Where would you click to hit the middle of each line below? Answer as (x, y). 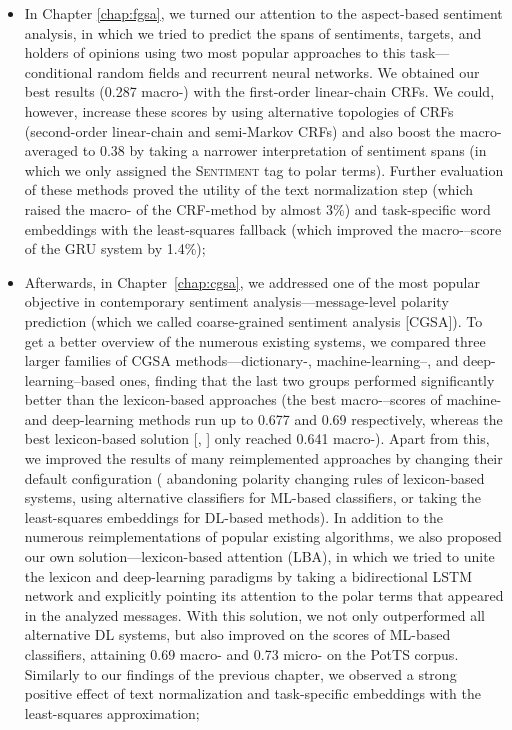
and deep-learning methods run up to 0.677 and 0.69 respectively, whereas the (263, 418)
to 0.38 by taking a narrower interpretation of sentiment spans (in (284, 150)
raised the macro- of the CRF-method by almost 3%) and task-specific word (257, 208)
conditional (58, 71)
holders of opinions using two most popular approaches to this (215, 52)
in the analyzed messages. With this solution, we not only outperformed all (254, 614)
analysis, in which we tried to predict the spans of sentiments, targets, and (253, 32)
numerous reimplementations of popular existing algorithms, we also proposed (263, 536)
